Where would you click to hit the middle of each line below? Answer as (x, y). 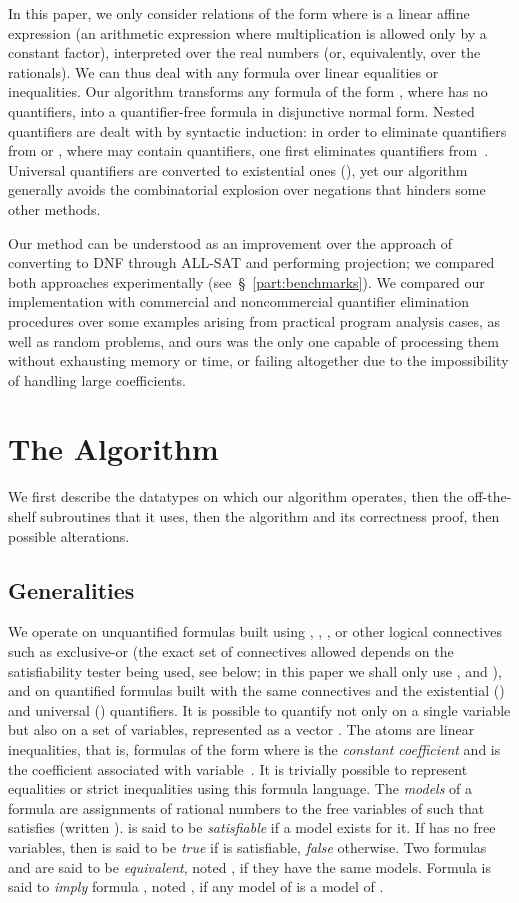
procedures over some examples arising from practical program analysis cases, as (254, 320)
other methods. (54, 208)
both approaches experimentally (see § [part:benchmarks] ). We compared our (246, 281)
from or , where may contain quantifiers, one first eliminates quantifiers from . (248, 150)
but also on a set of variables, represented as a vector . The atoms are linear (241, 729)
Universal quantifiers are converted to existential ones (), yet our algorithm (238, 169)
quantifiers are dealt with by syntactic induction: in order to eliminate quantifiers (257, 130)
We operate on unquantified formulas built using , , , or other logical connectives (255, 631)
